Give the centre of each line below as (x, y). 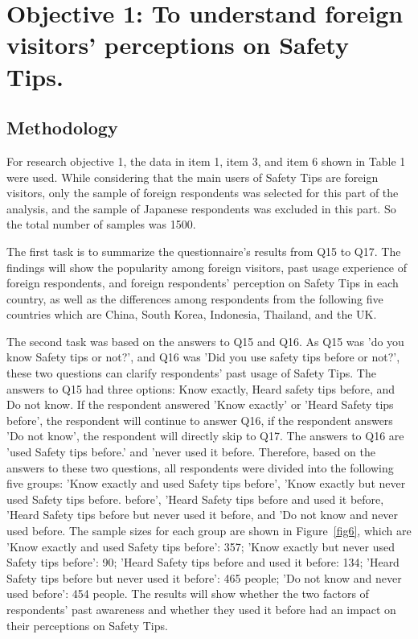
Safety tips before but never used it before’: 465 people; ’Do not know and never (204, 577)
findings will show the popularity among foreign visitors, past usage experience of (207, 267)
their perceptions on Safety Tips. (87, 625)
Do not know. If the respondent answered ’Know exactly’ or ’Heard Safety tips (200, 404)
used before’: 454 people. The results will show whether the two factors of (188, 594)
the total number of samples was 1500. (101, 224)
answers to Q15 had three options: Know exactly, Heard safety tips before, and (201, 388)
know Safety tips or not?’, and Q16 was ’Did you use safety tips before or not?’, (203, 357)
